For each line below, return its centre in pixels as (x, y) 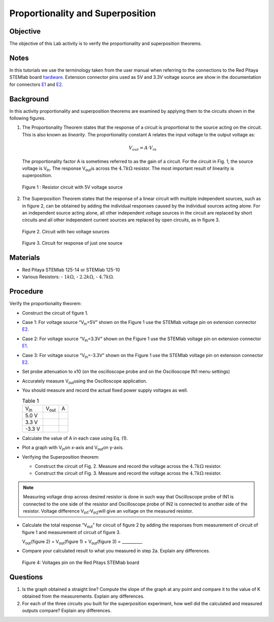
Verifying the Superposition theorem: (61, 457)
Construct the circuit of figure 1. (55, 313)
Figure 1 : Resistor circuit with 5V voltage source (72, 187)
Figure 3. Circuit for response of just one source (72, 243)
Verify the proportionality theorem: (46, 304)
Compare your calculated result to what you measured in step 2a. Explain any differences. (116, 551)
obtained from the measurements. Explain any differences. (83, 596)
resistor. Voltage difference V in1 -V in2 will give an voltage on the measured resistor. (108, 511)
